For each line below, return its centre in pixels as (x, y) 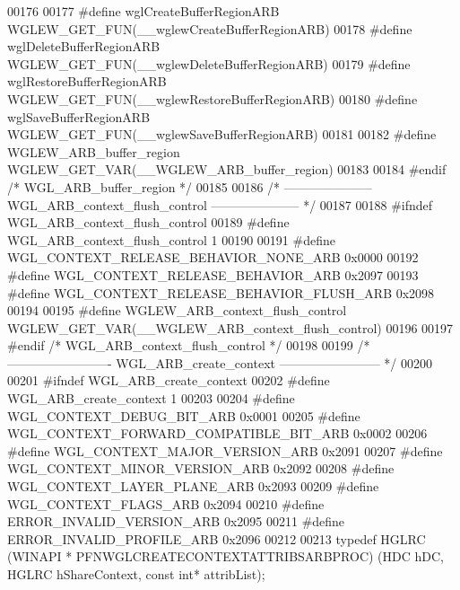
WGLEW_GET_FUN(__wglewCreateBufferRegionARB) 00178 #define (210, 28)
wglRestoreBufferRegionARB (87, 81)
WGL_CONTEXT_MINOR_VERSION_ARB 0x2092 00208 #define (201, 468)
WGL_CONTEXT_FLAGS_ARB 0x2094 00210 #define (166, 503)
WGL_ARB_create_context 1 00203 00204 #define (151, 398)
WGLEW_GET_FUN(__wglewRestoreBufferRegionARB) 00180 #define (213, 98)
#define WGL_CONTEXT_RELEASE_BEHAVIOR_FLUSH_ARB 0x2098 (221, 292)
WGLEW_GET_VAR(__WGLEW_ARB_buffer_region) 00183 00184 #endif (227, 169)
